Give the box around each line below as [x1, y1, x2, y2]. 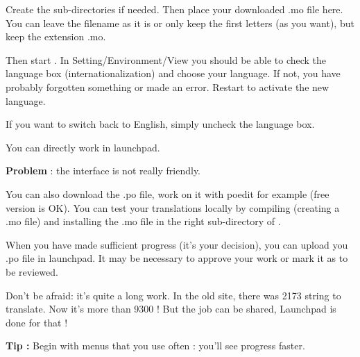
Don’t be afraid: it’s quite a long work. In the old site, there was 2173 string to [6, 288, 341, 302]
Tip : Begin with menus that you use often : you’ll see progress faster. [6, 338, 305, 353]
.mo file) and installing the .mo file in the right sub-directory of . [6, 214, 281, 229]
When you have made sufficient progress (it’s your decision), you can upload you [6, 237, 348, 251]
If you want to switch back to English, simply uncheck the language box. [6, 117, 315, 131]
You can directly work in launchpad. [6, 140, 160, 154]
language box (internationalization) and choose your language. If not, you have [6, 66, 341, 81]
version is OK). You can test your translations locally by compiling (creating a [6, 200, 340, 215]
